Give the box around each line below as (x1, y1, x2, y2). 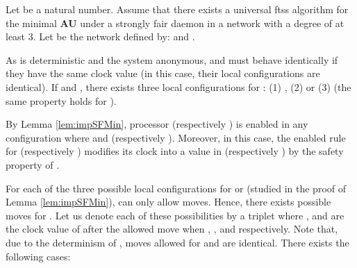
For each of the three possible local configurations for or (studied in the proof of (6, 181, 346, 195)
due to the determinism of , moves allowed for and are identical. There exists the (6, 235, 349, 249)
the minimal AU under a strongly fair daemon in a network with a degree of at (6, 15, 344, 30)
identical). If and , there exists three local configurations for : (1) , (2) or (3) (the (6, 79, 351, 94)
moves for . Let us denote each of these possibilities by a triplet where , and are (6, 208, 344, 222)
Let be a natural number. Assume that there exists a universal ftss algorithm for (6, 2, 349, 16)
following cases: (6, 249, 71, 263)
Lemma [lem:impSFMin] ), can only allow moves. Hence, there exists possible (6, 194, 331, 209)
